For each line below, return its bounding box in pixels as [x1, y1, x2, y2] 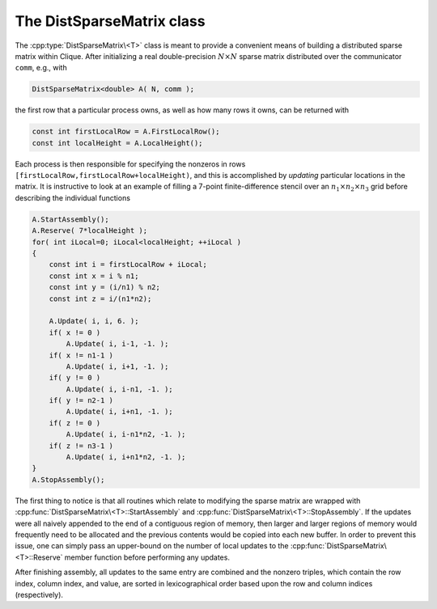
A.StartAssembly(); [32, 214, 109, 224]
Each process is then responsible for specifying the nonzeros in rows [15, 159, 246, 169]
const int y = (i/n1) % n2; [49, 283, 161, 292]
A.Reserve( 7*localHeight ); [32, 226, 148, 235]
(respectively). [15, 590, 64, 599]
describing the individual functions [15, 192, 131, 202]
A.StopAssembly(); [32, 475, 105, 484]
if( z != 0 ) [49, 418, 101, 428]
